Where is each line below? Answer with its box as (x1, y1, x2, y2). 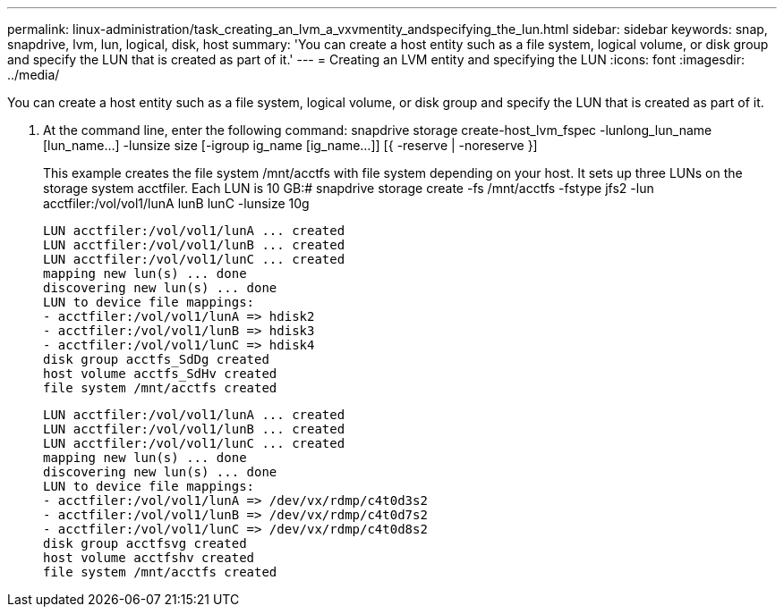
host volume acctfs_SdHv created (43, 366, 277, 381)
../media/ (7, 67, 60, 82)
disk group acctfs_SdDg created (43, 352, 269, 366)
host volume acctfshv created (43, 551, 255, 565)
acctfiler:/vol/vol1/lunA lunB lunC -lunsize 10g (43, 196, 310, 211)
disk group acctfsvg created (43, 536, 247, 551)
